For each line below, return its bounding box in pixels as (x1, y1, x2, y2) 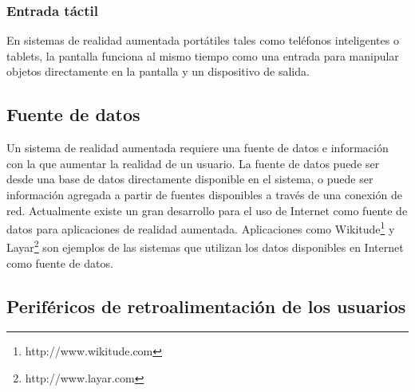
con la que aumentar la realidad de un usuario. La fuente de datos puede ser (6, 155, 380, 171)
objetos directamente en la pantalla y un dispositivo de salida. (6, 63, 310, 80)
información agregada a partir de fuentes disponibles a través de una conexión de (6, 186, 402, 202)
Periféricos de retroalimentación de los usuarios (6, 293, 406, 318)
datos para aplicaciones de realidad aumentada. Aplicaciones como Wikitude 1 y (6, 218, 395, 237)
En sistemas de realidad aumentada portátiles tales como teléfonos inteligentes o (6, 32, 399, 49)
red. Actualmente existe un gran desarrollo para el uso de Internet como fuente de (6, 202, 408, 218)
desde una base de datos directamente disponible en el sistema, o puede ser (6, 171, 373, 187)
